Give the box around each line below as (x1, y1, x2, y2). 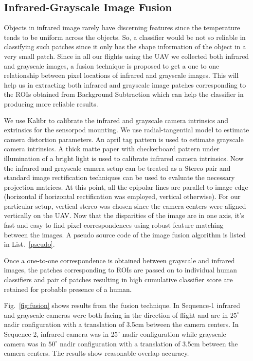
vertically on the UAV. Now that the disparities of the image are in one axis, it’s (4, 210, 244, 220)
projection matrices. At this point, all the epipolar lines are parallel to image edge (4, 181, 248, 192)
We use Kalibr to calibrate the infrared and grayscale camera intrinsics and (4, 115, 229, 125)
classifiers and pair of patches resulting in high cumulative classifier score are (4, 274, 233, 285)
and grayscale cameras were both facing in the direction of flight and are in (4, 309, 228, 320)
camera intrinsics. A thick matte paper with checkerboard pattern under (4, 144, 219, 154)
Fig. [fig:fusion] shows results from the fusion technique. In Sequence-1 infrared (4, 300, 240, 310)
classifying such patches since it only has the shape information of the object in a (4, 41, 246, 52)
